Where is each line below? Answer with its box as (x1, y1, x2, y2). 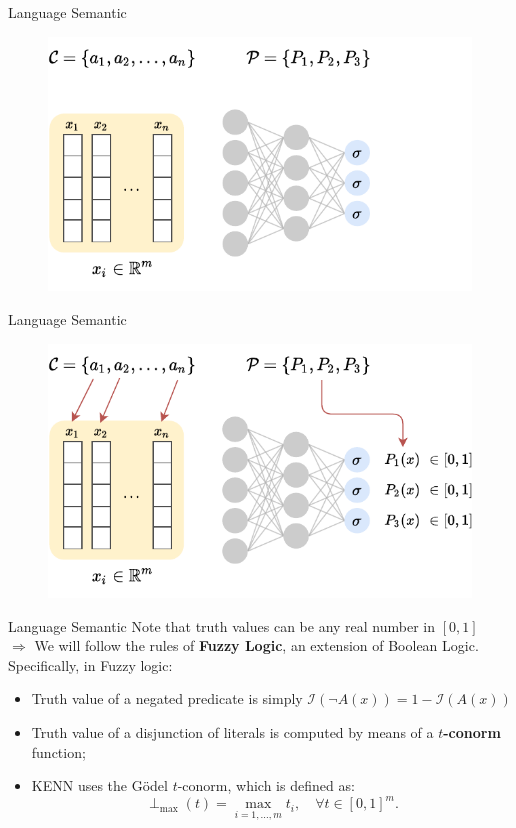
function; (31, 741, 86, 762)
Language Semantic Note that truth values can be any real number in (8, 615, 436, 636)
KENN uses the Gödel (31, 775, 168, 796)
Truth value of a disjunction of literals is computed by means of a (31, 721, 434, 742)
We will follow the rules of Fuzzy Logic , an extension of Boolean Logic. (34, 635, 479, 656)
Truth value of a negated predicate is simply (31, 688, 303, 709)
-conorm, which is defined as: (177, 775, 355, 796)
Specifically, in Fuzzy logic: (8, 654, 173, 675)
